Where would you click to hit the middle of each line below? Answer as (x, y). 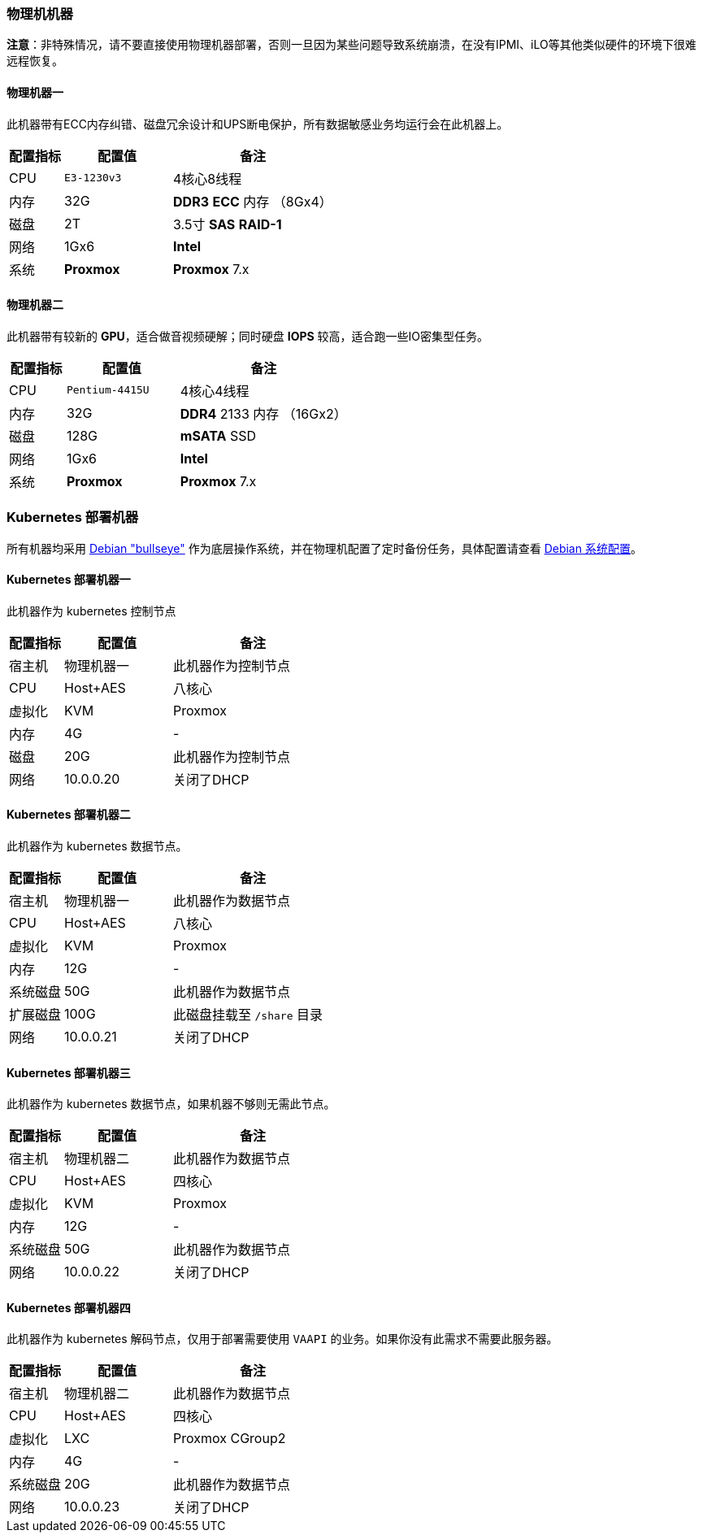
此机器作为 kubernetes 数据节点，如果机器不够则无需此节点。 (171, 1104)
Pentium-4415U (108, 390)
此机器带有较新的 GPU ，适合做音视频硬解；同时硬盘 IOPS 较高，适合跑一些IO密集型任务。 (248, 336)
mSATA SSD (218, 435)
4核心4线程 (215, 391)
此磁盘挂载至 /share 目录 (248, 1015)
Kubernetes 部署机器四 (69, 1307)
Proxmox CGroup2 (230, 1439)
